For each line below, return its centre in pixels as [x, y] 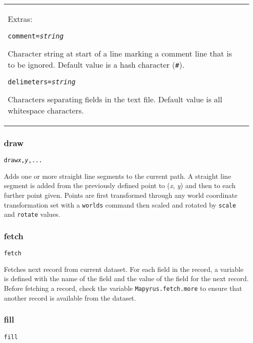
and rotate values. [32, 214]
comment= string [36, 36]
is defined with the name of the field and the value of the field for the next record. [126, 278]
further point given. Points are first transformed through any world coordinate [121, 195]
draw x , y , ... [23, 161]
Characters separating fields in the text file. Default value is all [115, 99]
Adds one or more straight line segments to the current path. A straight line [117, 176]
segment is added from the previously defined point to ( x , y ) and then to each [120, 185]
